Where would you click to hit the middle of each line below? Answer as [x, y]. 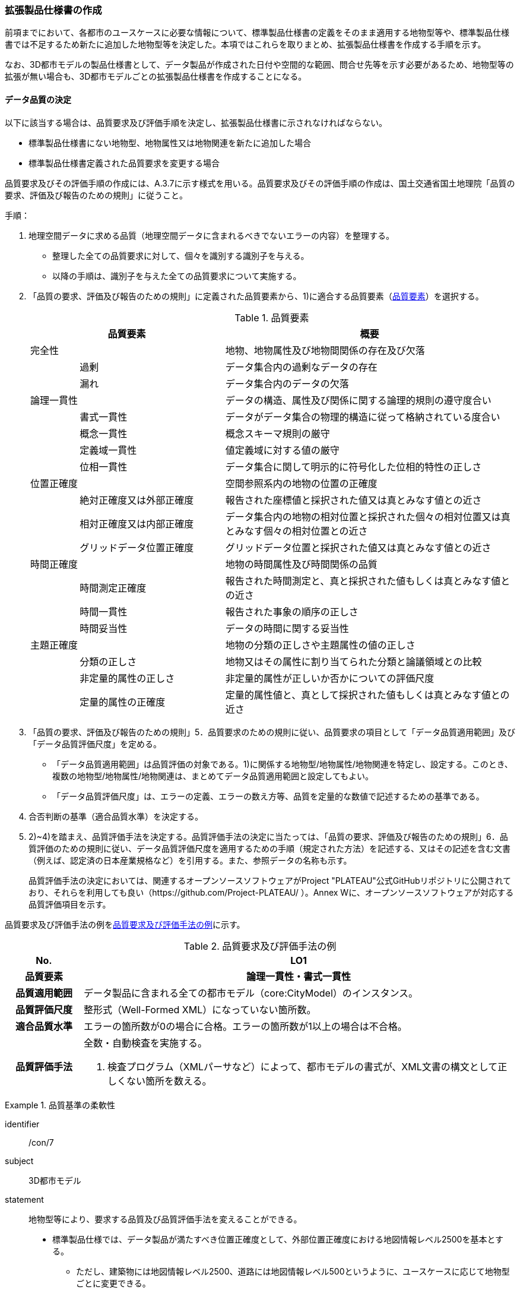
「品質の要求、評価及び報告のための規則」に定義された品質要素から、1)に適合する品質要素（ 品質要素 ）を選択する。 [256, 296]
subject [19, 1161]
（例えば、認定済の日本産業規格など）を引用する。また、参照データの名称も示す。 [190, 860]
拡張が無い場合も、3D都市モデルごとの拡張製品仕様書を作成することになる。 [156, 77]
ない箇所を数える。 [169, 1081]
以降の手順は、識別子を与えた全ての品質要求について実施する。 [177, 276]
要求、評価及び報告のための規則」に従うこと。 [96, 195]
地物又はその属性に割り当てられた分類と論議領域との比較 [353, 661]
